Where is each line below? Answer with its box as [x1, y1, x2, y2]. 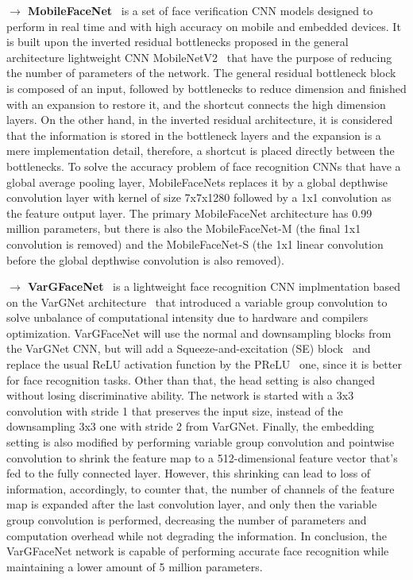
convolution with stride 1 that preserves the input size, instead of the [6, 402, 343, 419]
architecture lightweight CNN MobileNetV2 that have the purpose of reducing [6, 48, 392, 65]
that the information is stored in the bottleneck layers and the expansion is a [6, 126, 381, 143]
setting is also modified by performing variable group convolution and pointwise [6, 434, 395, 450]
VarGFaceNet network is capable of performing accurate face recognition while [6, 543, 389, 559]
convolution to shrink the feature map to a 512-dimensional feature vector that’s [6, 449, 398, 466]
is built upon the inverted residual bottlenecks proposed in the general [6, 33, 349, 50]
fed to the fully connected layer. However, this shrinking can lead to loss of [6, 465, 371, 481]
